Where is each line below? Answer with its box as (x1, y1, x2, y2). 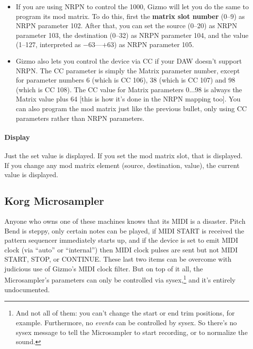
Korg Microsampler (4, 193, 104, 208)
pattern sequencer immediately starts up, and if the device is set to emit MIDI (4, 235, 238, 245)
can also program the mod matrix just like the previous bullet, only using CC (16, 103, 247, 113)
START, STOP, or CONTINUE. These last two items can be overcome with (4, 254, 232, 264)
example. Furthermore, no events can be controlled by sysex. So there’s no (16, 317, 237, 327)
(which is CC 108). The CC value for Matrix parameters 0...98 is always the (16, 84, 242, 94)
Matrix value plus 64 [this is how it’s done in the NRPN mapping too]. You (16, 94, 241, 104)
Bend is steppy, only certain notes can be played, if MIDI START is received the (4, 225, 244, 235)
